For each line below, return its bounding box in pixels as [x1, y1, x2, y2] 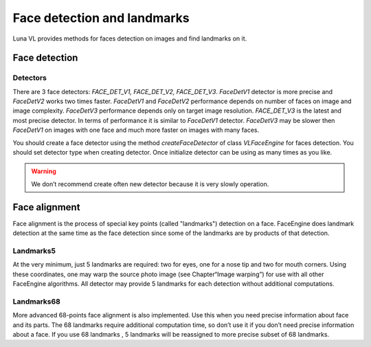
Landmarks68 [12, 296, 61, 306]
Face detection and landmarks [12, 10, 190, 25]
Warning [31, 167, 56, 175]
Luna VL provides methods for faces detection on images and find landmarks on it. [12, 34, 247, 43]
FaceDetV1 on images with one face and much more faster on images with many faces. [12, 126, 260, 134]
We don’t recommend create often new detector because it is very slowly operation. [31, 179, 269, 188]
